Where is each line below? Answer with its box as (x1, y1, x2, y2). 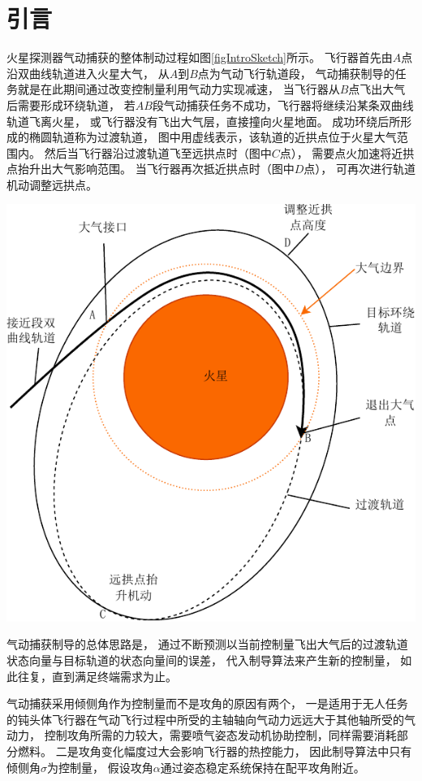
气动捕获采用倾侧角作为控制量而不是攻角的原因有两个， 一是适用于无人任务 (6, 695, 408, 712)
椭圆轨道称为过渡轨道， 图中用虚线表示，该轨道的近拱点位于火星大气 (28, 128, 397, 145)
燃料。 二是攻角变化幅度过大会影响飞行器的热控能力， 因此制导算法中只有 (17, 742, 412, 759)
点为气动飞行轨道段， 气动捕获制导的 (197, 64, 395, 81)
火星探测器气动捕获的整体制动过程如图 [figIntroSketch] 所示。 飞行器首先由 (6, 49, 393, 66)
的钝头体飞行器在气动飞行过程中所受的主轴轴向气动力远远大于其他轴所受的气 (6, 710, 416, 727)
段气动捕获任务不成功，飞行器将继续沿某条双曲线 (152, 96, 414, 113)
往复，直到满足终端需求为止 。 (17, 667, 177, 684)
